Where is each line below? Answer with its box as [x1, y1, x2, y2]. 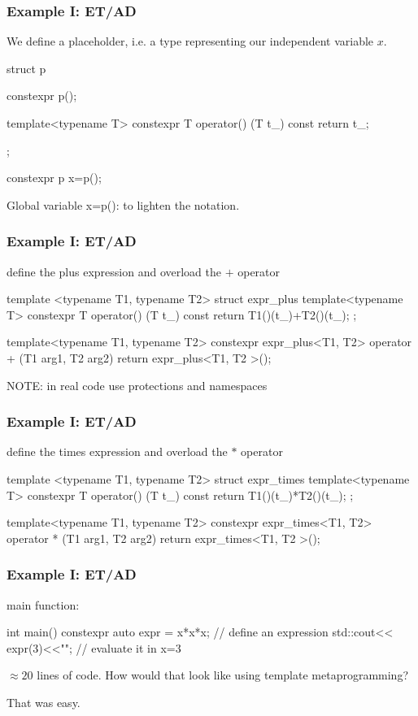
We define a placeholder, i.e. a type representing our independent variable [7, 33, 374, 50]
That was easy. [7, 693, 81, 710]
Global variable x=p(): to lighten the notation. [7, 196, 240, 213]
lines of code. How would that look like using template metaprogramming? [37, 666, 409, 683]
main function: [7, 596, 80, 613]
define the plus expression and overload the [7, 263, 221, 280]
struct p [7, 59, 46, 76]
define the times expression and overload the [7, 443, 228, 460]
